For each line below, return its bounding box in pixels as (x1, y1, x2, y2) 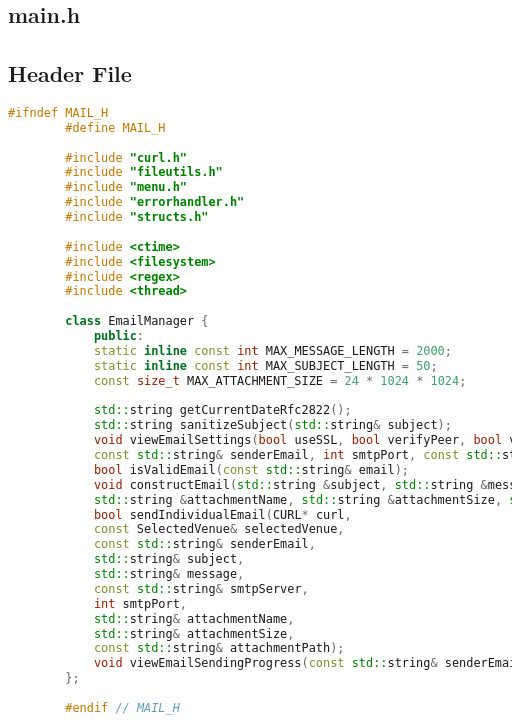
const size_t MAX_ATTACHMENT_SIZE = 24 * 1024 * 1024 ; (93, 373, 467, 388)
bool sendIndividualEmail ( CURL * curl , (93, 507, 352, 522)
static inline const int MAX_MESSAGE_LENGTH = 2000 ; (93, 343, 452, 358)
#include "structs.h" (65, 210, 209, 225)
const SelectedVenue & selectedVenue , (93, 522, 345, 537)
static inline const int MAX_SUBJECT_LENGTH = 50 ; (93, 358, 438, 373)
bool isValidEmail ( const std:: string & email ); (93, 462, 409, 477)
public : (93, 329, 145, 344)
